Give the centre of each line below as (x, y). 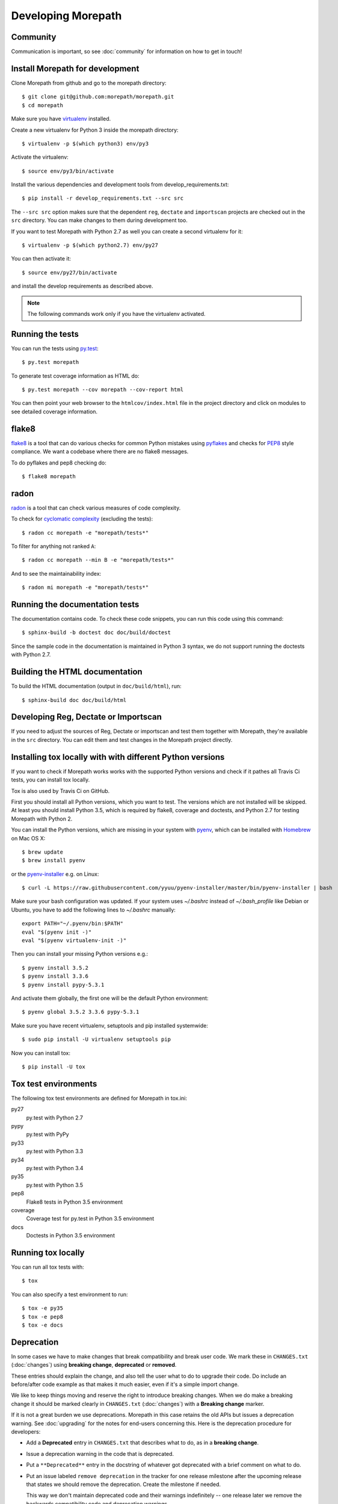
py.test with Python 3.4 (55, 1168)
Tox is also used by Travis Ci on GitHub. (60, 791)
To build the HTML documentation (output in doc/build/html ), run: (96, 686)
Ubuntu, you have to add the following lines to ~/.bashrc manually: (93, 910)
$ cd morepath (42, 105)
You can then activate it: (41, 259)
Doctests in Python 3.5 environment (71, 1236)
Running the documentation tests (75, 604)
